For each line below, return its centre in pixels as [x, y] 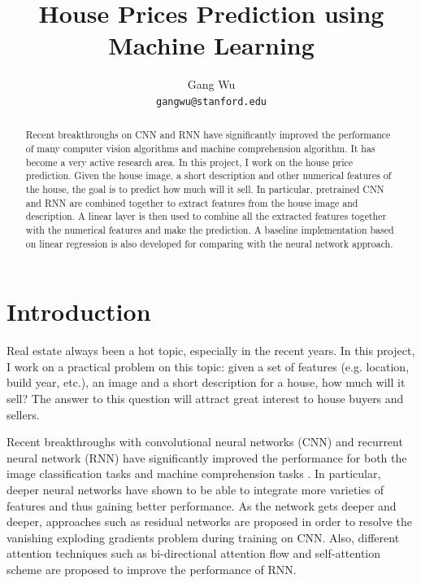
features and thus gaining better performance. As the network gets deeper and [202, 505]
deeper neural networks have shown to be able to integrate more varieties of [195, 489]
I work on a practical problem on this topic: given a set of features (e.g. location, [208, 366]
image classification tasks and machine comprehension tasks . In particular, [194, 473]
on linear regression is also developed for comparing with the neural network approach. [209, 243]
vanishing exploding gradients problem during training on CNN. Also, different [203, 537]
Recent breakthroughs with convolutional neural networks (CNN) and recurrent [205, 442]
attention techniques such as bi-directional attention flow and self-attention [194, 553]
